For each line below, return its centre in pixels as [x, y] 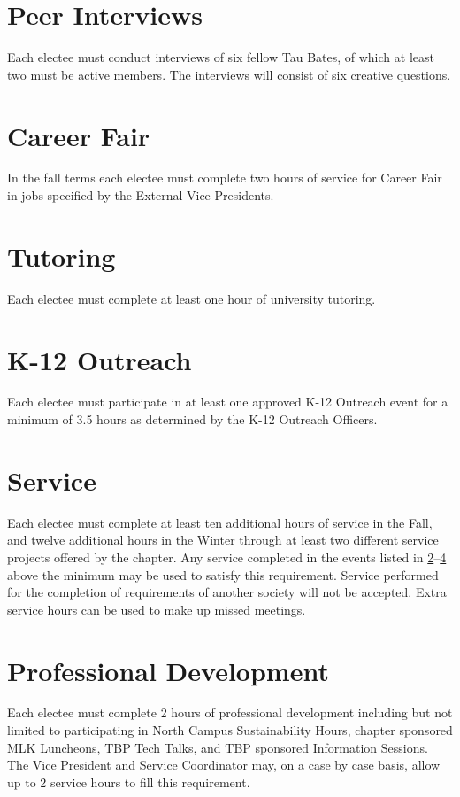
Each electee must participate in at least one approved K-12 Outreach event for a [228, 402]
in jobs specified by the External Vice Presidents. [141, 195]
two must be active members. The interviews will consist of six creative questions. [229, 74]
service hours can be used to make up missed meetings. [157, 609]
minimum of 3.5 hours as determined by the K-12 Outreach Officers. [192, 419]
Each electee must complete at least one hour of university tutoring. [192, 298]
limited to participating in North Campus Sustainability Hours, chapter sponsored [230, 730]
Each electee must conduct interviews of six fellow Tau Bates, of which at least [221, 57]
